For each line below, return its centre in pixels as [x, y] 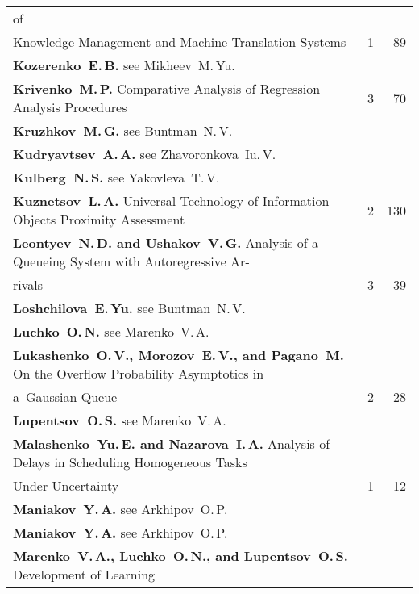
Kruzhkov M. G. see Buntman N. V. [123, 130]
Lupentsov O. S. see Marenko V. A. [120, 420]
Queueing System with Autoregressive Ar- [131, 261]
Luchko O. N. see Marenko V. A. [111, 331]
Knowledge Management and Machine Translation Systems [180, 42]
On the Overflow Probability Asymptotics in [139, 373]
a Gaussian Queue [65, 397]
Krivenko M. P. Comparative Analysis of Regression [167, 88]
